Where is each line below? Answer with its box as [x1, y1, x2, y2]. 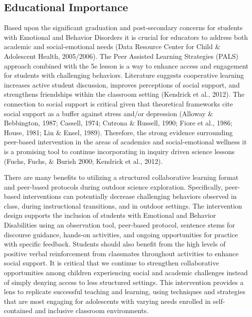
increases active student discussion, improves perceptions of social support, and [4, 79, 240, 89]
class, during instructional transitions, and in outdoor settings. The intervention [4, 200, 242, 211]
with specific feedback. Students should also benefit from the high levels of [4, 239, 226, 249]
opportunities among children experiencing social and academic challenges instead [4, 267, 248, 278]
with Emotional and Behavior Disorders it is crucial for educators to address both [4, 32, 248, 42]
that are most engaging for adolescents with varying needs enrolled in [4, 296, 211, 306]
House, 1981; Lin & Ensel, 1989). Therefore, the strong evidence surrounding [4, 127, 233, 137]
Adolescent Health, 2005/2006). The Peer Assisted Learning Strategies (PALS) [4, 51, 238, 61]
